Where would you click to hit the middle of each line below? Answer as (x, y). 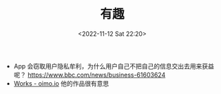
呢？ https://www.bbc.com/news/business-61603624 (90, 75)
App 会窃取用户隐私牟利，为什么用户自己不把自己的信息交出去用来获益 (114, 66)
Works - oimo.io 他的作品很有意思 (61, 83)
